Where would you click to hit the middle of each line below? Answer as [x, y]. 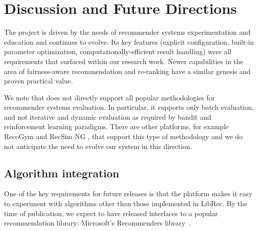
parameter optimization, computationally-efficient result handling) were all [118, 51]
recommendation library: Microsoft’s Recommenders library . [97, 223]
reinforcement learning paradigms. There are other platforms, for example [117, 126]
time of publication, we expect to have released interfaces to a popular [111, 213]
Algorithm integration [62, 173]
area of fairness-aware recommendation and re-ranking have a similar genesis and [128, 71]
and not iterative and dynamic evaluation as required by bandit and [108, 116]
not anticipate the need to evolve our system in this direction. [98, 146]
